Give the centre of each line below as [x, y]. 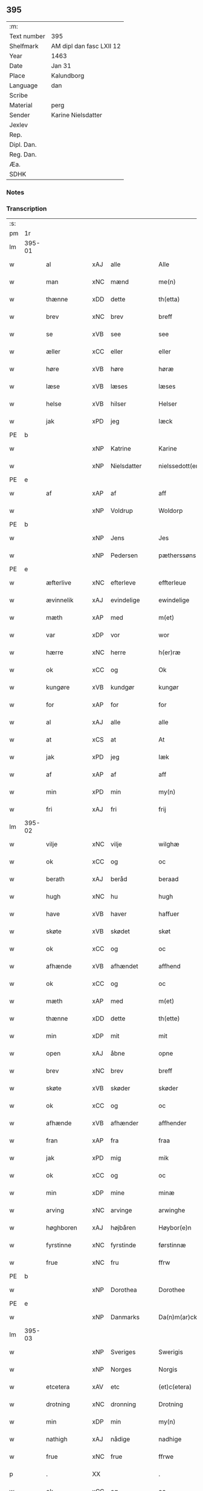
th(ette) [169, 1019]
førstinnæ [172, 1245]
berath [56, 879]
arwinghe [172, 1210]
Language [24, 85]
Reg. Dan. [23, 154]
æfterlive [59, 583]
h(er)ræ [170, 652]
